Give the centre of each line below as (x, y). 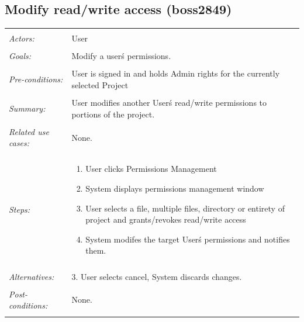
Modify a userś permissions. (121, 56)
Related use (29, 131)
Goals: (20, 56)
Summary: (27, 108)
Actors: (22, 38)
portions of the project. (113, 114)
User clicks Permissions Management (151, 169)
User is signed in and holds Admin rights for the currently (176, 73)
